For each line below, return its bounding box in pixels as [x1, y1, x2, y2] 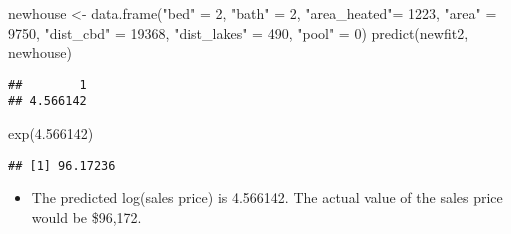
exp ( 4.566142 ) [8, 123, 94, 144]
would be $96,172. [31, 206, 142, 227]
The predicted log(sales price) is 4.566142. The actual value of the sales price [31, 187, 503, 208]
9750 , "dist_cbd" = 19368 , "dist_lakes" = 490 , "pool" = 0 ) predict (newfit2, [8, 22, 469, 43]
